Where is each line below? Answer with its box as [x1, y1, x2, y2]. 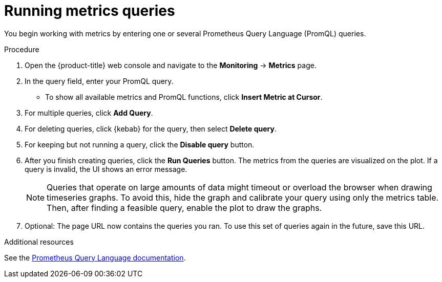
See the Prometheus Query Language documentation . [4, 253, 186, 262]
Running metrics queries [4, 2, 175, 19]
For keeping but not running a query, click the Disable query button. [25, 140, 255, 149]
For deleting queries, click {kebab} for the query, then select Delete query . [25, 124, 277, 133]
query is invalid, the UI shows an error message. [25, 164, 187, 173]
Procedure [4, 45, 39, 54]
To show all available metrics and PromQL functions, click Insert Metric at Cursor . [45, 92, 323, 101]
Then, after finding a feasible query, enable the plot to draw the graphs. [47, 202, 322, 213]
